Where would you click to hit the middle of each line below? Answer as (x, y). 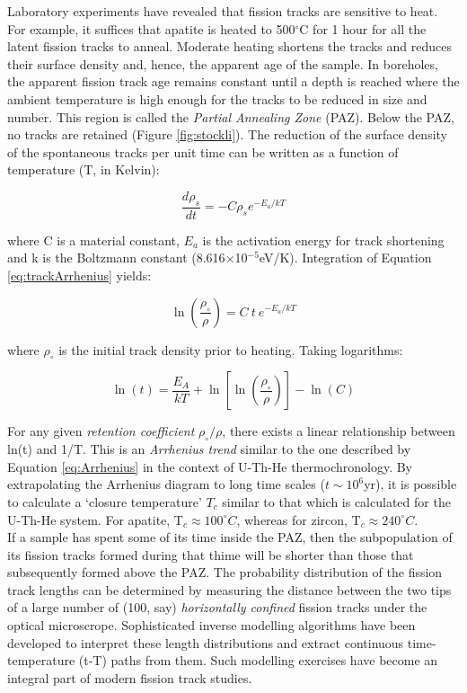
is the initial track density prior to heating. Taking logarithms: (231, 349)
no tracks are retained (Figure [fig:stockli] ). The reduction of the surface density (227, 134)
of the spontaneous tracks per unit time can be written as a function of (203, 151)
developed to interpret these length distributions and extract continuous (206, 642)
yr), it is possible (410, 484)
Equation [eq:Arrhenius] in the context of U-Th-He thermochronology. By (210, 466)
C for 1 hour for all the (363, 28)
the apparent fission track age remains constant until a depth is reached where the (233, 81)
